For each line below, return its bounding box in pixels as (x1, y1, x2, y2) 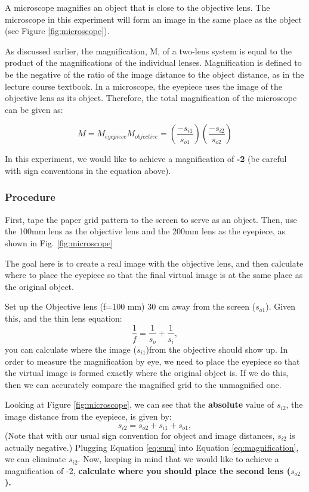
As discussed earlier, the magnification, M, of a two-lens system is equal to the (5, 44, 292, 57)
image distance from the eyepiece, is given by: (5, 410, 172, 422)
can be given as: (5, 103, 63, 115)
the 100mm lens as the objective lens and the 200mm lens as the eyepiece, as (5, 225, 286, 237)
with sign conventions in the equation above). (5, 164, 171, 176)
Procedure (5, 190, 55, 204)
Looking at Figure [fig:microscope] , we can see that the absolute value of (5, 398, 274, 411)
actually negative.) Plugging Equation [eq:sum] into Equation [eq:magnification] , (5, 441, 299, 453)
